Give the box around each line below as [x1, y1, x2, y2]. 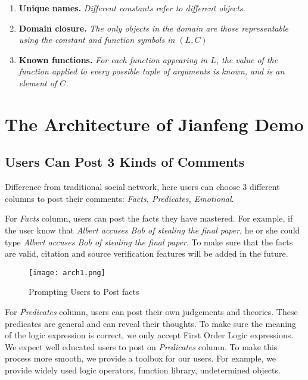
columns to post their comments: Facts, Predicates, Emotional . [5, 192, 234, 204]
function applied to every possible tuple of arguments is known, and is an [18, 65, 285, 77]
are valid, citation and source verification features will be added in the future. [5, 247, 288, 260]
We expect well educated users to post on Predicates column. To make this [5, 340, 278, 353]
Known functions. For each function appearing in [18, 53, 208, 66]
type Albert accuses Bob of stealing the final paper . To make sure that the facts [5, 235, 293, 248]
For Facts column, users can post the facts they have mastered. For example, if [5, 212, 293, 225]
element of [18, 76, 57, 89]
